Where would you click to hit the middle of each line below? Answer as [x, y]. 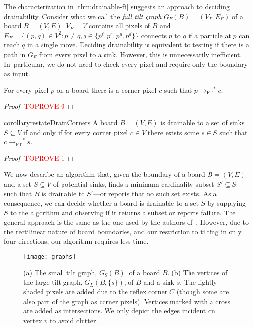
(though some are [203, 291]
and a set [18, 183]
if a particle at [210, 35]
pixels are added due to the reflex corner [107, 291]
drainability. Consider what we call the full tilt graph [83, 16]
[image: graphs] [50, 257]
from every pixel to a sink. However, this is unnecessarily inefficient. [140, 54]
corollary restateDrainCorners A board [61, 122]
